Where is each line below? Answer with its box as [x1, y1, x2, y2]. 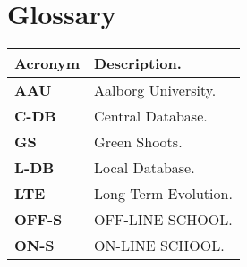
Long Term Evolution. [94, 183, 233, 204]
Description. [94, 53, 182, 74]
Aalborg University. [94, 79, 217, 101]
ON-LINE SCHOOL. [94, 235, 225, 256]
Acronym [14, 53, 81, 74]
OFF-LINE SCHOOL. [94, 209, 233, 230]
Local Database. [94, 157, 195, 179]
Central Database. [94, 105, 208, 127]
